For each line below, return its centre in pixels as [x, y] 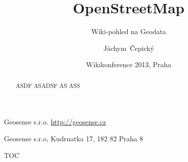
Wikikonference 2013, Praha [129, 64]
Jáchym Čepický [129, 48]
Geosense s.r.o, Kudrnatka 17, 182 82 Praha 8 [74, 138]
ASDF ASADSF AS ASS [48, 85]
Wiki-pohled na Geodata [129, 31]
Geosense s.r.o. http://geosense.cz [55, 122]
